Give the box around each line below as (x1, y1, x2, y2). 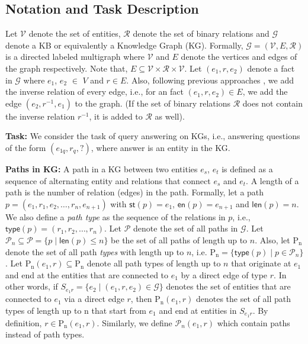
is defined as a (222, 162, 273, 175)
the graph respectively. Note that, (5, 62, 128, 74)
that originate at (231, 257, 291, 269)
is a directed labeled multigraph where (5, 50, 145, 63)
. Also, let (255, 233, 290, 246)
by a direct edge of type (181, 268, 268, 281)
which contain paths (217, 316, 290, 329)
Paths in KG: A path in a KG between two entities (5, 162, 198, 175)
